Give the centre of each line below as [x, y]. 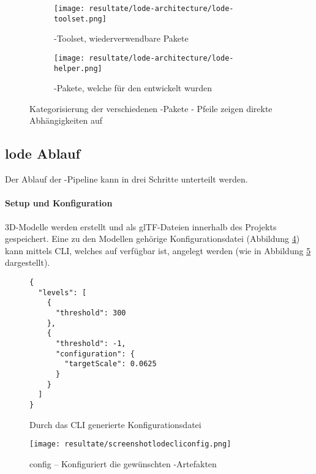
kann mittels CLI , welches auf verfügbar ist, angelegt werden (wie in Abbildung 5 [158, 250]
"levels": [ [62, 292]
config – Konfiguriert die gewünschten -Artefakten [123, 463]
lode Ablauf [43, 153]
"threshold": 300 [91, 313]
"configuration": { [95, 354]
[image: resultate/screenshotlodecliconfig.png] [130, 444]
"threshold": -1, [91, 343]
